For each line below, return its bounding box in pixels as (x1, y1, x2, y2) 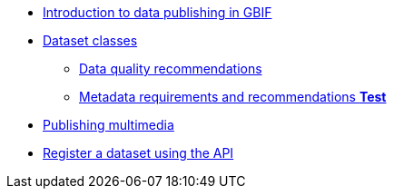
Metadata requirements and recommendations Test (79, 89, 387, 104)
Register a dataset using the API (43, 145, 234, 161)
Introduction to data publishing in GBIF (43, 5, 272, 20)
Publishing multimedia (43, 117, 174, 132)
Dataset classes (43, 33, 138, 48)
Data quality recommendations (79, 61, 262, 76)
